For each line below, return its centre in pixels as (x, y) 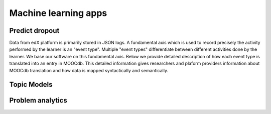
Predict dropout (34, 31)
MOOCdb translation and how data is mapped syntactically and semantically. (89, 70)
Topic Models (31, 85)
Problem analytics (38, 100)
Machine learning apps (58, 13)
